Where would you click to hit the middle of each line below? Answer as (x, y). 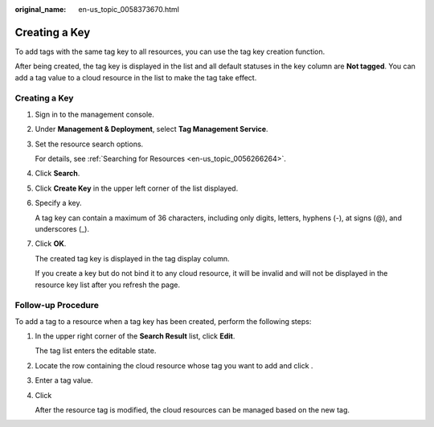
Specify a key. (58, 203)
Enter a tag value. (64, 380)
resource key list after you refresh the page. (108, 285)
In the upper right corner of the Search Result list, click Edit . (135, 336)
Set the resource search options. (89, 144)
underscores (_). (62, 228)
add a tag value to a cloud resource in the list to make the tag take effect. (136, 77)
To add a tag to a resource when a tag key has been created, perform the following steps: (163, 321)
